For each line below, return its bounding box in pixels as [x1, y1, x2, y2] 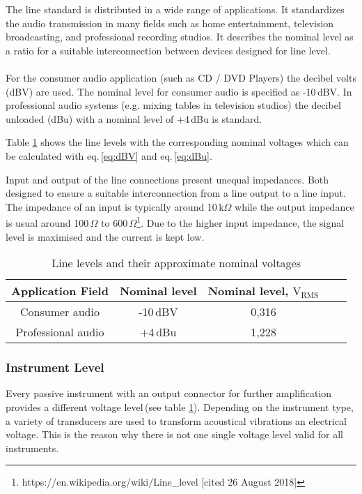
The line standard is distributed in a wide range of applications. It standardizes [6, 2, 345, 16]
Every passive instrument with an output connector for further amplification [6, 386, 332, 401]
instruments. [6, 440, 59, 455]
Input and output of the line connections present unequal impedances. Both [6, 172, 329, 186]
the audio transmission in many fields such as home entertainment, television [6, 15, 334, 30]
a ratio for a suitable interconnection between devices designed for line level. [6, 43, 331, 57]
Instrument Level [6, 359, 104, 376]
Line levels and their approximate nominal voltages [52, 255, 301, 271]
